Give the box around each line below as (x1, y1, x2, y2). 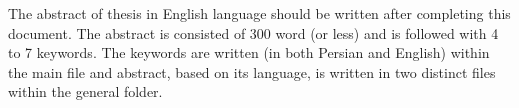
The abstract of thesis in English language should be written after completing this (8, 3, 511, 23)
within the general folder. (8, 81, 163, 102)
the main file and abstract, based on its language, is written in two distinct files (8, 61, 496, 82)
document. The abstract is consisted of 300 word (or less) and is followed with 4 (8, 22, 499, 43)
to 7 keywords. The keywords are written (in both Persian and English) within (8, 42, 490, 63)
